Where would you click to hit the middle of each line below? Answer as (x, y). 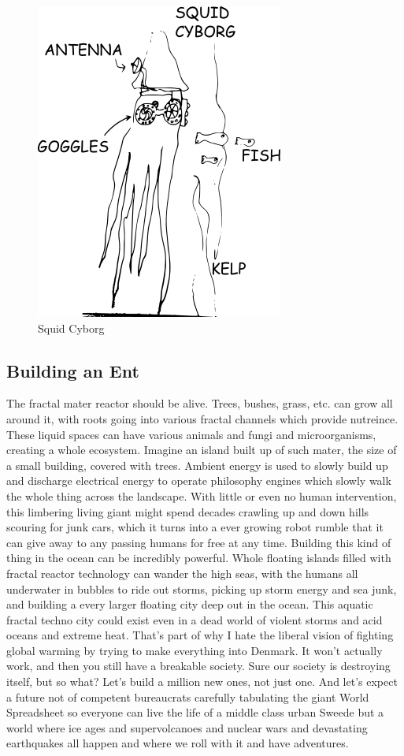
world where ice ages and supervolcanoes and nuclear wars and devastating (187, 727)
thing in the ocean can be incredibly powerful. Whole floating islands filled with (199, 558)
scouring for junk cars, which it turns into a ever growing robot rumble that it (195, 527)
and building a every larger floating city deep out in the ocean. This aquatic (190, 604)
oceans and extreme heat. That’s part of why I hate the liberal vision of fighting (200, 635)
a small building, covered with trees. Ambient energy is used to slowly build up (197, 465)
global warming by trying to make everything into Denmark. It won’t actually (195, 650)
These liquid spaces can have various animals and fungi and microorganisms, (191, 434)
